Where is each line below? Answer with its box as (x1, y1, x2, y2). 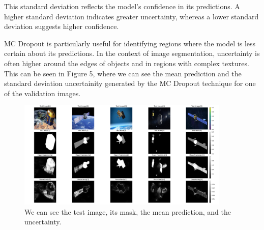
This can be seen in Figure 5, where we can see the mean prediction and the (4, 68, 242, 78)
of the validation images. (4, 88, 81, 98)
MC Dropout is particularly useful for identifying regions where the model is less (4, 38, 256, 48)
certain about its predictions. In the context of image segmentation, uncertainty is (4, 48, 260, 59)
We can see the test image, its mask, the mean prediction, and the (24, 206, 231, 217)
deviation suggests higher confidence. (4, 21, 119, 32)
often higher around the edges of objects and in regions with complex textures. (4, 57, 249, 68)
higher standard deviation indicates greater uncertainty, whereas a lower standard (4, 11, 259, 21)
